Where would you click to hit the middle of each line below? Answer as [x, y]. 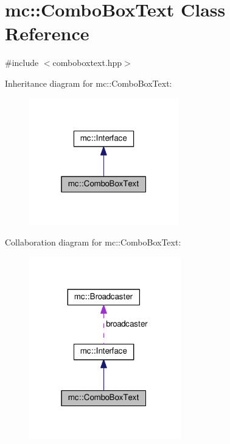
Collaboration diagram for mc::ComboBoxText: [93, 242]
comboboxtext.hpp [87, 63]
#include [22, 63]
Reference [47, 33]
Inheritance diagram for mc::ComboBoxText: [89, 83]
